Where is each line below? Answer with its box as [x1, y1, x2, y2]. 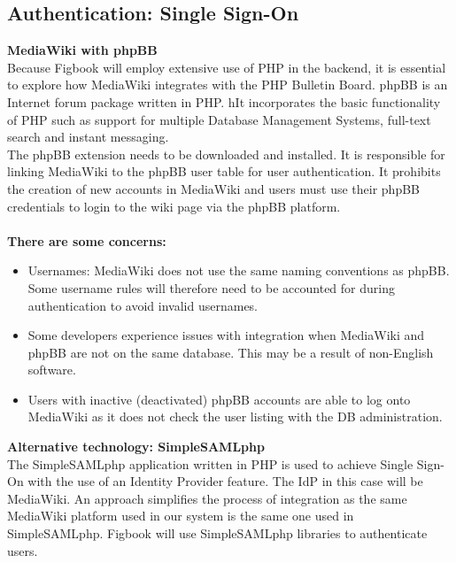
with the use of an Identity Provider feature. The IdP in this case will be [27, 472, 423, 490]
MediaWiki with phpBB [7, 41, 158, 59]
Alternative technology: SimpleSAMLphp [7, 437, 265, 456]
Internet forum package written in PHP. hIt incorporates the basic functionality [7, 92, 441, 111]
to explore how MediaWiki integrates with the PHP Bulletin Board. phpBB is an [7, 75, 448, 94]
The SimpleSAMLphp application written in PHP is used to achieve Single [7, 454, 413, 473]
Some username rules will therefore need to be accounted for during [27, 278, 395, 297]
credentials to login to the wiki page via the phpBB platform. [7, 197, 341, 215]
